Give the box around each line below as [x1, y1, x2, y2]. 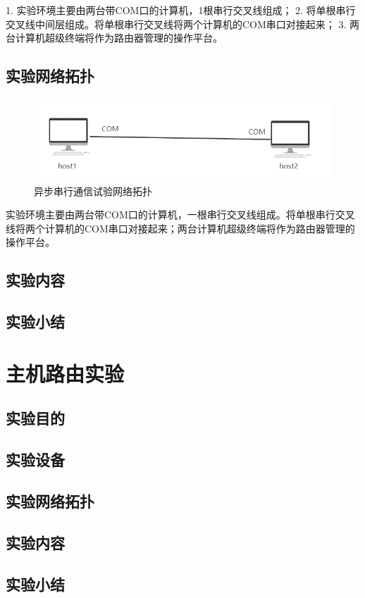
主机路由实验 [6, 359, 125, 387]
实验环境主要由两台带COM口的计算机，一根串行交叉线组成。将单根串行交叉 [6, 207, 355, 222]
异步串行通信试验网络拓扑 [34, 183, 152, 198]
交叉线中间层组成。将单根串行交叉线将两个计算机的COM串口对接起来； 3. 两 [6, 16, 360, 31]
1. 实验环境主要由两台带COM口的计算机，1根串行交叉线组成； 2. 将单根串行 [6, 3, 356, 17]
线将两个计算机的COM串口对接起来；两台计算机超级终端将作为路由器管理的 [6, 220, 355, 235]
